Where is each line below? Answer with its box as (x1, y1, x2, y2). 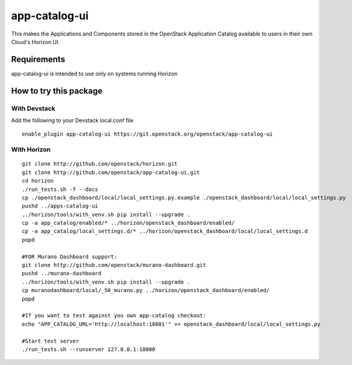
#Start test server (22, 337, 80, 345)
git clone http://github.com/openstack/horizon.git (22, 160, 178, 167)
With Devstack (11, 104, 55, 113)
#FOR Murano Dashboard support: (22, 253, 118, 260)
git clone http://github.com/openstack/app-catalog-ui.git (22, 169, 200, 176)
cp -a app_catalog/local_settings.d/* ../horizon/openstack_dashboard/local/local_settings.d (22, 228, 308, 235)
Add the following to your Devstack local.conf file (11, 117, 134, 123)
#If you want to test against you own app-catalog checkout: (22, 312, 206, 319)
